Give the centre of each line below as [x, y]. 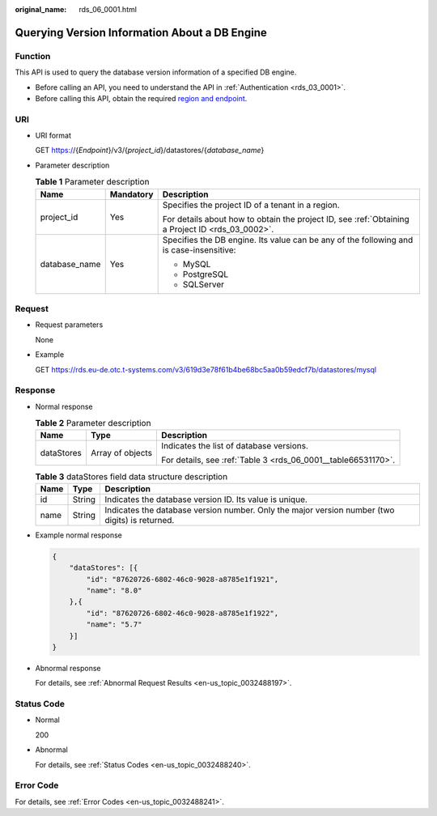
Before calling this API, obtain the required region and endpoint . [141, 98]
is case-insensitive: [199, 249]
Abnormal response [68, 668]
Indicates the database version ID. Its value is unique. [206, 499]
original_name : [41, 9]
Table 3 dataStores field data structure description [132, 476]
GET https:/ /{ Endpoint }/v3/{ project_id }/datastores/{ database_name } [150, 151]
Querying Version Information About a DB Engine [141, 32]
